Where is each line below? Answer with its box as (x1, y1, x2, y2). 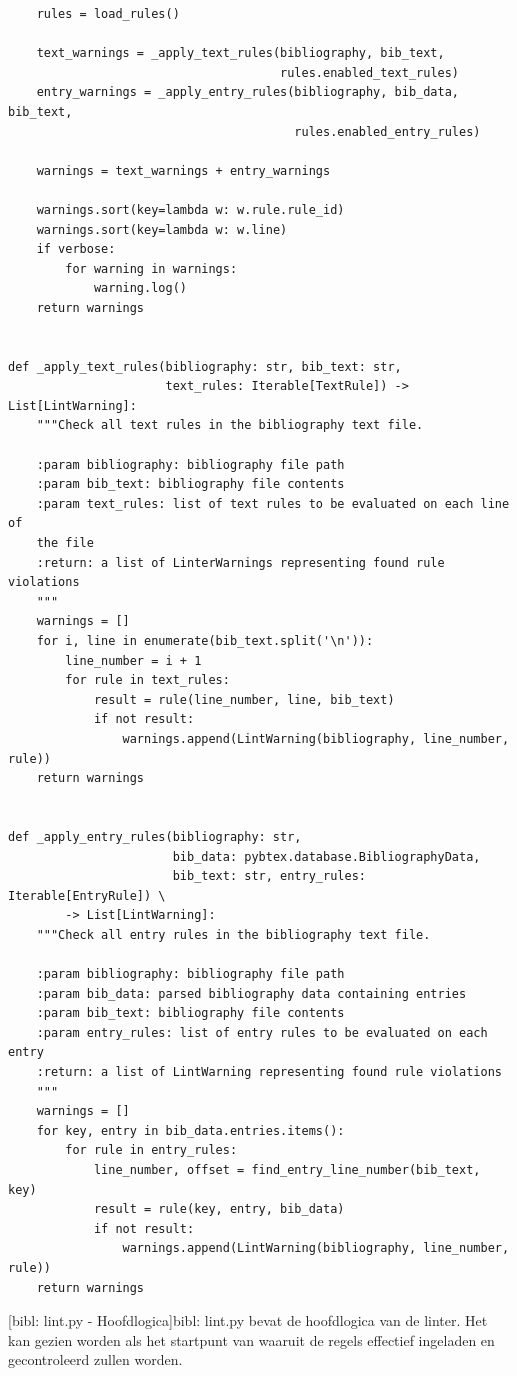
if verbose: (36, 242, 116, 257)
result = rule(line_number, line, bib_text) (93, 692, 395, 707)
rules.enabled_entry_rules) (294, 124, 481, 139)
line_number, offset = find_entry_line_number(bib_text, (93, 1163, 481, 1178)
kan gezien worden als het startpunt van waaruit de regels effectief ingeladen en (8, 1329, 495, 1350)
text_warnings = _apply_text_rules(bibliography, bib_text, (36, 46, 445, 61)
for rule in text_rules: (65, 673, 230, 688)
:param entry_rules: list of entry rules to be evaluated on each (36, 1025, 488, 1040)
